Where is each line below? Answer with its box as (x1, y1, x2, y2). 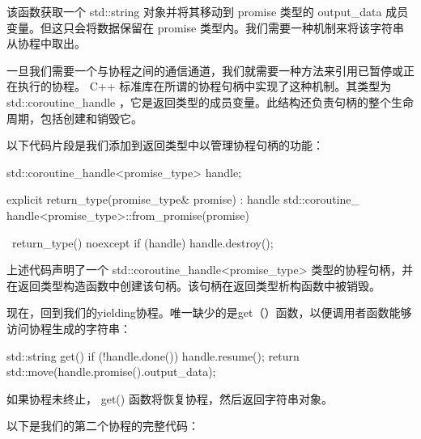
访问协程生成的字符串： (6, 319, 131, 336)
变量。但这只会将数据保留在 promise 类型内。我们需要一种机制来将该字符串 (6, 19, 404, 36)
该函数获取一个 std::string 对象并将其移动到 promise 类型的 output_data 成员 (6, 3, 409, 19)
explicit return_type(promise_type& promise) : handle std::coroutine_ (6, 191, 360, 208)
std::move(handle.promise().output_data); (6, 363, 216, 380)
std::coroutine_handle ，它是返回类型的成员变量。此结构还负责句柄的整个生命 (6, 93, 414, 110)
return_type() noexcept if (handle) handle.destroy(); (11, 234, 274, 251)
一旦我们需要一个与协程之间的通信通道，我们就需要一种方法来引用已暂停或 (6, 61, 403, 78)
